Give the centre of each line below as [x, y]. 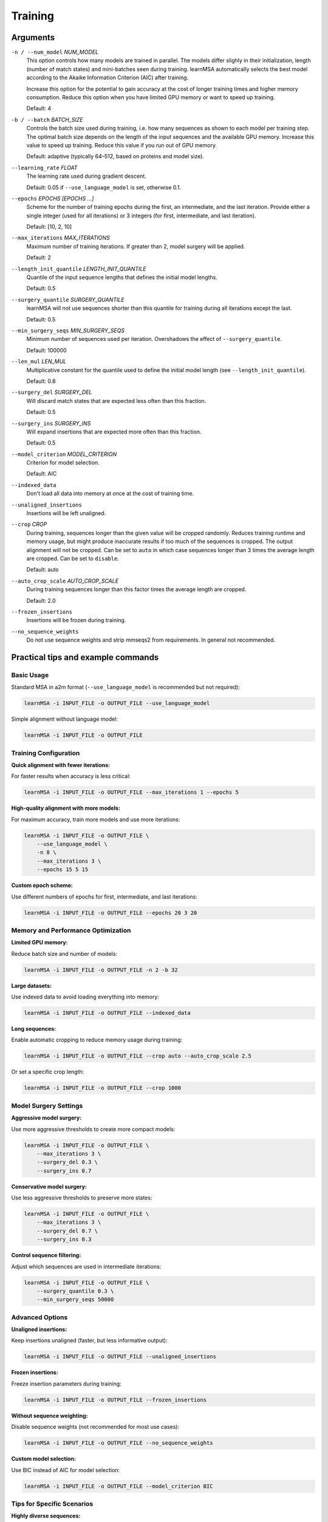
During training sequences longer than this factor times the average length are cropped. [136, 589]
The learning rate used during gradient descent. [87, 176]
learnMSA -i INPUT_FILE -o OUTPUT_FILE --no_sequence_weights [118, 1443]
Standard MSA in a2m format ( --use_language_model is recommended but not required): [125, 687]
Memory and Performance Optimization [71, 930]
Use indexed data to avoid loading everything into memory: [85, 997]
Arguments [33, 37]
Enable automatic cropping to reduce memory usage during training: [97, 1040]
